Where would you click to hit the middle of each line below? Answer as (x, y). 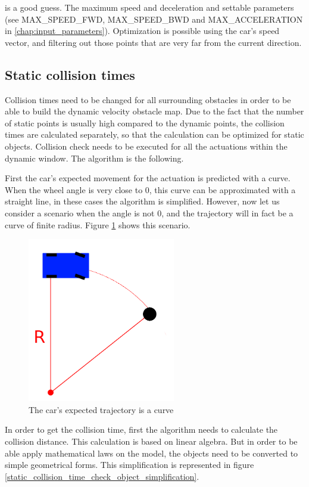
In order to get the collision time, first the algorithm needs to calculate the (141, 429)
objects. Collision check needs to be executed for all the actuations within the (146, 146)
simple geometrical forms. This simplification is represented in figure (129, 465)
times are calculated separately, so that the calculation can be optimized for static (154, 134)
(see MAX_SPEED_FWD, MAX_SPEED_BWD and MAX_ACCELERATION (154, 19)
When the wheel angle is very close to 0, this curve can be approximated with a (150, 189)
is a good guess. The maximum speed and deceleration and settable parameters (149, 7)
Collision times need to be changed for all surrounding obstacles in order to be (148, 99)
